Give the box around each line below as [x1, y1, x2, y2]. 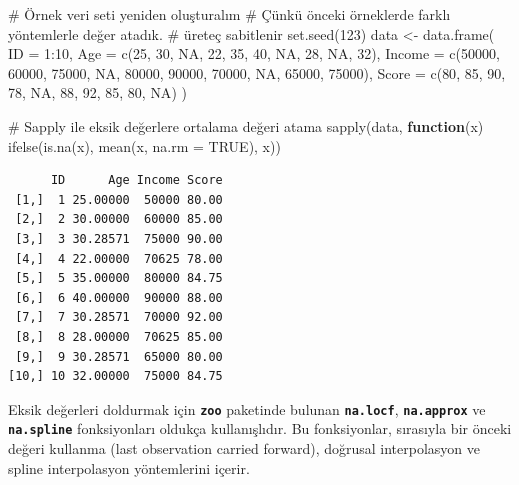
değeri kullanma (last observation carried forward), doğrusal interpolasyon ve [8, 438, 480, 458]
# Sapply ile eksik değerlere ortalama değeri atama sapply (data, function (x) [8, 115, 484, 136]
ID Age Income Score [50, 173, 223, 188]
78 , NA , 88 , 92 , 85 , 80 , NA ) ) [8, 82, 187, 103]
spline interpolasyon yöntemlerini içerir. [8, 457, 250, 478]
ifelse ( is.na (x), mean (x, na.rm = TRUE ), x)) [8, 135, 281, 156]
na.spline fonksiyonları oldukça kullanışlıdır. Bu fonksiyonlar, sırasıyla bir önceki [8, 418, 512, 439]
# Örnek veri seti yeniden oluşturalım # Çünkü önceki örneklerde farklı [8, 4, 451, 24]
